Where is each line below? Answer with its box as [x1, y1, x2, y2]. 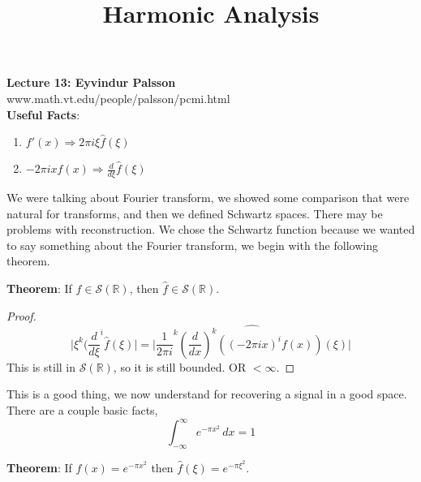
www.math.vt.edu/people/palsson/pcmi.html [6, 89, 230, 106]
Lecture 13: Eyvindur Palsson [6, 74, 176, 91]
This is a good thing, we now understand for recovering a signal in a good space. [6, 385, 407, 402]
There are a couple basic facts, [6, 402, 158, 419]
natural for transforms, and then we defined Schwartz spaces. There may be [6, 204, 383, 222]
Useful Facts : [6, 105, 80, 123]
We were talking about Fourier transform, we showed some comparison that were [6, 188, 410, 205]
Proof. [6, 307, 37, 324]
